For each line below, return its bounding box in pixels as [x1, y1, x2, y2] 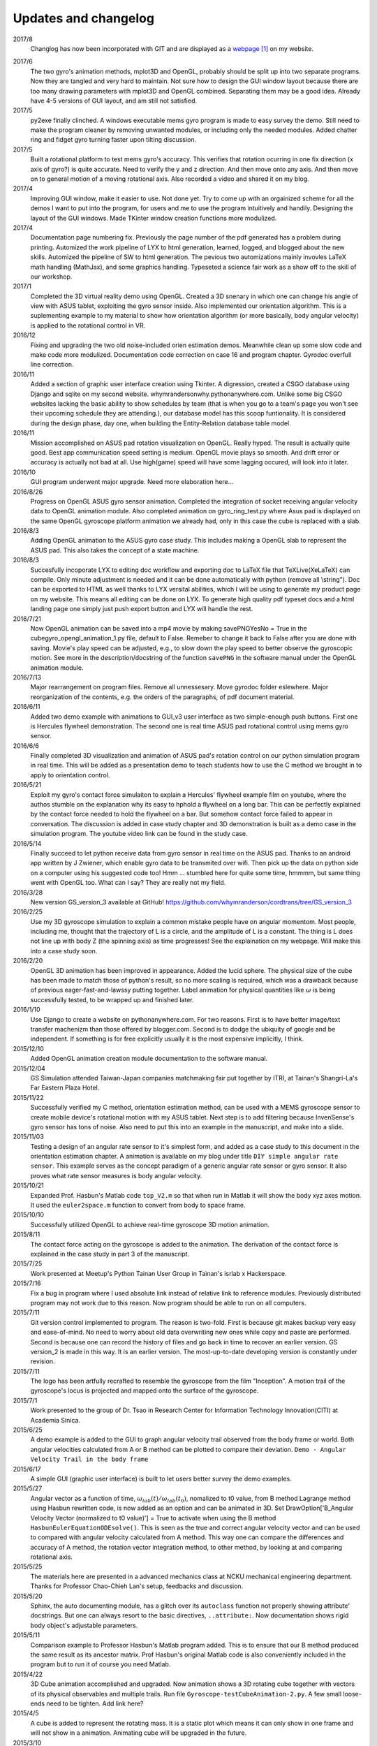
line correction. [30, 360, 74, 369]
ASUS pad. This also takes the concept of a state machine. [30, 545, 200, 555]
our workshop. [30, 272, 73, 281]
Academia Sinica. [30, 1416, 80, 1424]
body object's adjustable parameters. [30, 1621, 138, 1629]
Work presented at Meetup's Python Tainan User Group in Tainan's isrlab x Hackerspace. [30, 1269, 287, 1277]
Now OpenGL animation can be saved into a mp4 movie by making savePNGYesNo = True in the [30, 624, 307, 632]
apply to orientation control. [30, 770, 110, 779]
